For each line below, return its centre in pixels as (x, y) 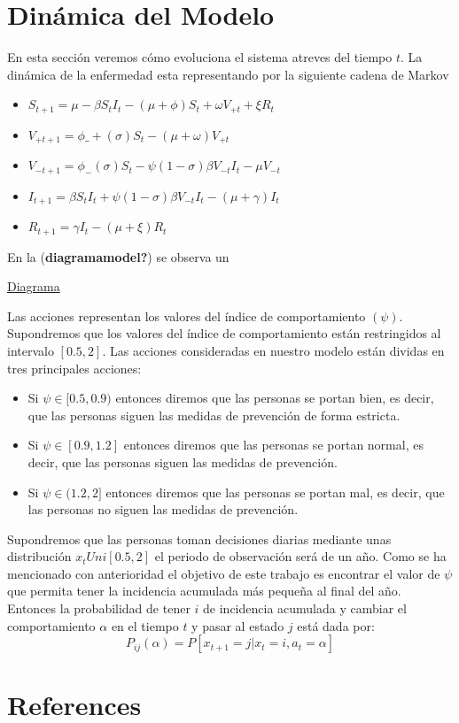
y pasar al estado (238, 625)
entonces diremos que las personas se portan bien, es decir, (275, 398)
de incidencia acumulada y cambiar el (305, 608)
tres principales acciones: (74, 368)
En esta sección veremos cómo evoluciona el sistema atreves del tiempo (200, 57)
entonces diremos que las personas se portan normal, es (273, 445)
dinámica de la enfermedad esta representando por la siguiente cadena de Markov (228, 74)
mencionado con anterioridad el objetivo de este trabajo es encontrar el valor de (224, 573)
